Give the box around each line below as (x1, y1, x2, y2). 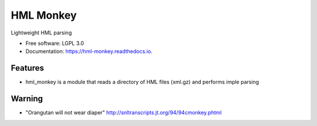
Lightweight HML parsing (11, 29, 72, 36)
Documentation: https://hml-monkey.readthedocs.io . (25, 48, 153, 55)
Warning (11, 94, 43, 104)
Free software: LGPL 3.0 (25, 40, 85, 47)
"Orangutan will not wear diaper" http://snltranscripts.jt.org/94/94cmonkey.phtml (25, 109, 222, 116)
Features (11, 63, 44, 73)
